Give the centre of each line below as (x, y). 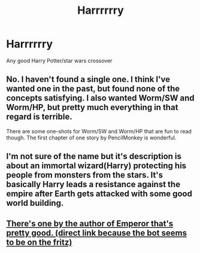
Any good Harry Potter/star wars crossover (59, 60)
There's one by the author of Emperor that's (90, 223)
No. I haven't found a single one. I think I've (88, 79)
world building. (35, 203)
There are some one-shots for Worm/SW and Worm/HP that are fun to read (99, 131)
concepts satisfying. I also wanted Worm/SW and (100, 98)
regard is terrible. (40, 117)
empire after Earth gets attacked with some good (99, 194)
